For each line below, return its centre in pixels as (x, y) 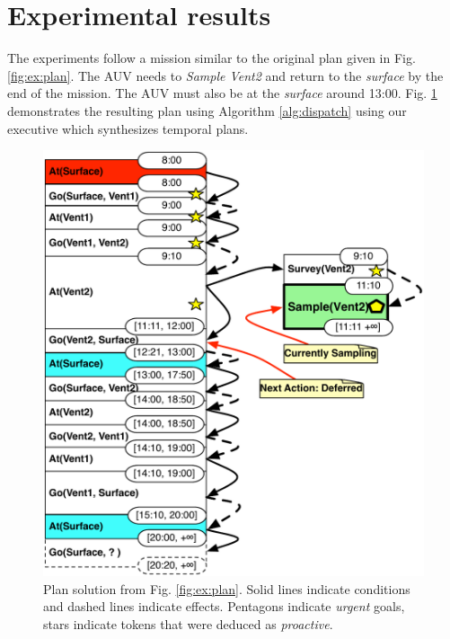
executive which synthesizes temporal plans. (128, 128)
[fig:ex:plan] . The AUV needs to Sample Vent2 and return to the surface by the (225, 75)
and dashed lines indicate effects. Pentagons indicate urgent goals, (224, 606)
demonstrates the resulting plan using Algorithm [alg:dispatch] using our (207, 110)
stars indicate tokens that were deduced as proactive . (188, 623)
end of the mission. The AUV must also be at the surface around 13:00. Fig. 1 (222, 93)
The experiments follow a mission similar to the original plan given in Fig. (212, 58)
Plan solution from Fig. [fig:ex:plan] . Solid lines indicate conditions (227, 588)
